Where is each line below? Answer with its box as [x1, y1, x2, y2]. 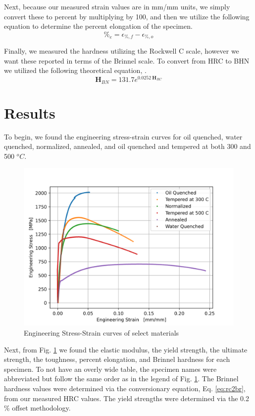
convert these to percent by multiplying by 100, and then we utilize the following [4, 11, 250, 21]
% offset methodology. [4, 403, 71, 413]
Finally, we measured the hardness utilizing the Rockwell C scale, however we [4, 46, 239, 56]
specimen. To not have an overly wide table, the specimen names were [4, 363, 217, 374]
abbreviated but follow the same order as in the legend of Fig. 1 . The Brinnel [4, 373, 239, 384]
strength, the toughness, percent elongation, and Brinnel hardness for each [4, 354, 230, 364]
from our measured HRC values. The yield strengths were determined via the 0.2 [4, 393, 249, 403]
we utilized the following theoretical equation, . [4, 65, 147, 75]
